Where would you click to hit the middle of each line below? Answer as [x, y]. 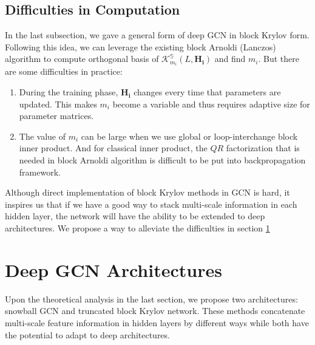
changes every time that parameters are [207, 92]
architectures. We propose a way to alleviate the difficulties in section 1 [137, 228]
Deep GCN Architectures [113, 269]
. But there [279, 59]
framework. [40, 172]
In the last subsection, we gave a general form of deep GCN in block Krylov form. [157, 35]
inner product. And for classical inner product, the [113, 148]
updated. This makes [58, 104]
